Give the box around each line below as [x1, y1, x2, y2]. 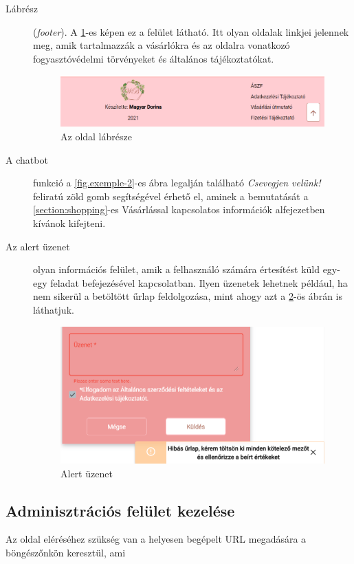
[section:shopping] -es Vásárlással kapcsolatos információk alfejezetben [33, 202, 325, 217]
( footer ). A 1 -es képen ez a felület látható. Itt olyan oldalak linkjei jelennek [33, 24, 349, 39]
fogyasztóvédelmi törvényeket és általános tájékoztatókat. [33, 51, 274, 65]
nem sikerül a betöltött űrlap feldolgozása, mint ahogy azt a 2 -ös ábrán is [33, 289, 342, 303]
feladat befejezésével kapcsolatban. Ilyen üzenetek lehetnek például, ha [50, 275, 348, 290]
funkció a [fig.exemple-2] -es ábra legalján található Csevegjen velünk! [33, 175, 321, 190]
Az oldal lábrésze [60, 129, 132, 144]
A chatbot [5, 152, 48, 166]
